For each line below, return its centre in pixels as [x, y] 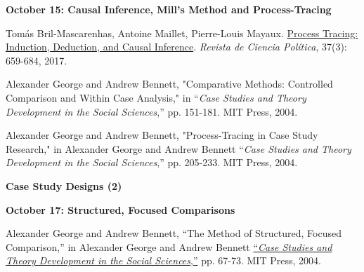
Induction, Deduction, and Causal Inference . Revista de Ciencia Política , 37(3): [176, 47]
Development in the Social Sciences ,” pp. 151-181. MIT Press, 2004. [152, 111]
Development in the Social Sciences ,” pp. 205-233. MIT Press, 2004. [152, 162]
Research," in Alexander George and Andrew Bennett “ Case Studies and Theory [178, 148]
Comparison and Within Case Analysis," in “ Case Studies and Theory [156, 97]
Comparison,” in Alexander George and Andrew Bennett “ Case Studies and [169, 246]
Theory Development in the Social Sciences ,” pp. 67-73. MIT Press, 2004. [163, 260]
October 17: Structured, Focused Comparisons [121, 209]
